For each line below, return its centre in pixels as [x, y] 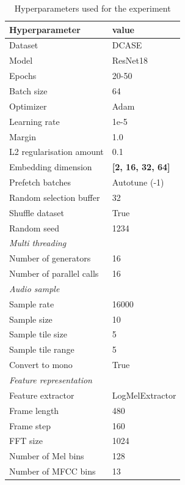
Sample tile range [42, 349]
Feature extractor [42, 395]
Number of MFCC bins [53, 471]
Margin [23, 136]
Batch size [28, 90]
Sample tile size [38, 334]
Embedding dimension [51, 167]
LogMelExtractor [144, 395]
